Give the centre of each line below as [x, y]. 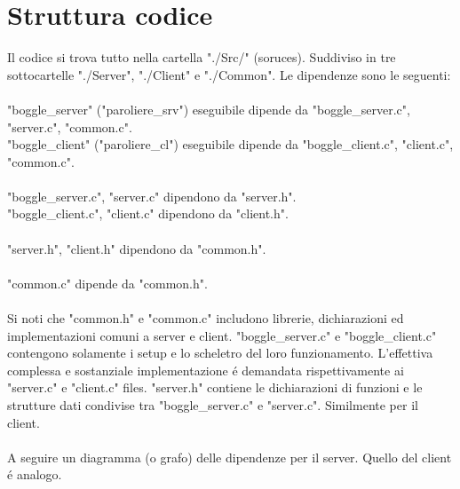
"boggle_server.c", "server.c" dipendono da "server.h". [152, 196]
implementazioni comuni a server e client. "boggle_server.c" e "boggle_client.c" [222, 335]
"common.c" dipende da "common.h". [107, 283]
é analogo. [35, 474]
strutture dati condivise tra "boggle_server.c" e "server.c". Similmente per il [213, 405]
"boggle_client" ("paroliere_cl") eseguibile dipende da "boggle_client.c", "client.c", [230, 144]
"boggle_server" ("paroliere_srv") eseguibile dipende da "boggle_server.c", [209, 109]
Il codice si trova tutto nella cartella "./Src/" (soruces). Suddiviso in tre [202, 57]
